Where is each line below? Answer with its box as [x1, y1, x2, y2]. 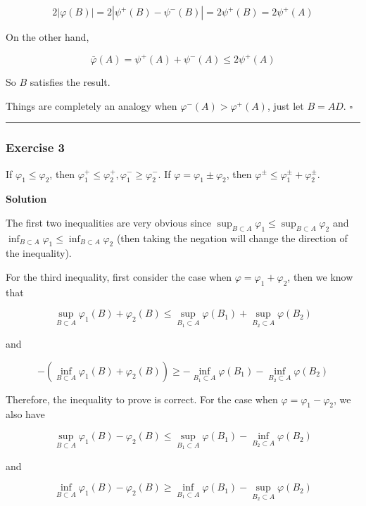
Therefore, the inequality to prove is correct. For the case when [6, 391, 278, 406]
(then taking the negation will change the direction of [116, 230, 348, 245]
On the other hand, [6, 30, 89, 44]
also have [6, 407, 45, 422]
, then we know [287, 270, 353, 284]
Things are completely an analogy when [6, 98, 177, 113]
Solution [6, 191, 47, 206]
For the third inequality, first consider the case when [6, 270, 232, 284]
